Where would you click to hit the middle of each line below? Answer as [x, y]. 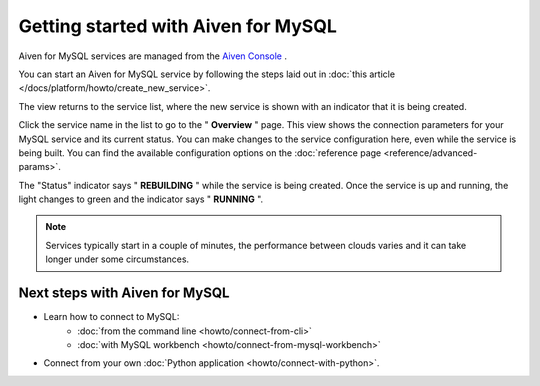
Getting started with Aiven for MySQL [177, 26]
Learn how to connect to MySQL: [111, 317]
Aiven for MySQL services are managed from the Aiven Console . [152, 56]
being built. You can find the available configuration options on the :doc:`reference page [200, 152]
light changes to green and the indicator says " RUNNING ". [141, 199]
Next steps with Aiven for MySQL [124, 293]
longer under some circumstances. [117, 259]
